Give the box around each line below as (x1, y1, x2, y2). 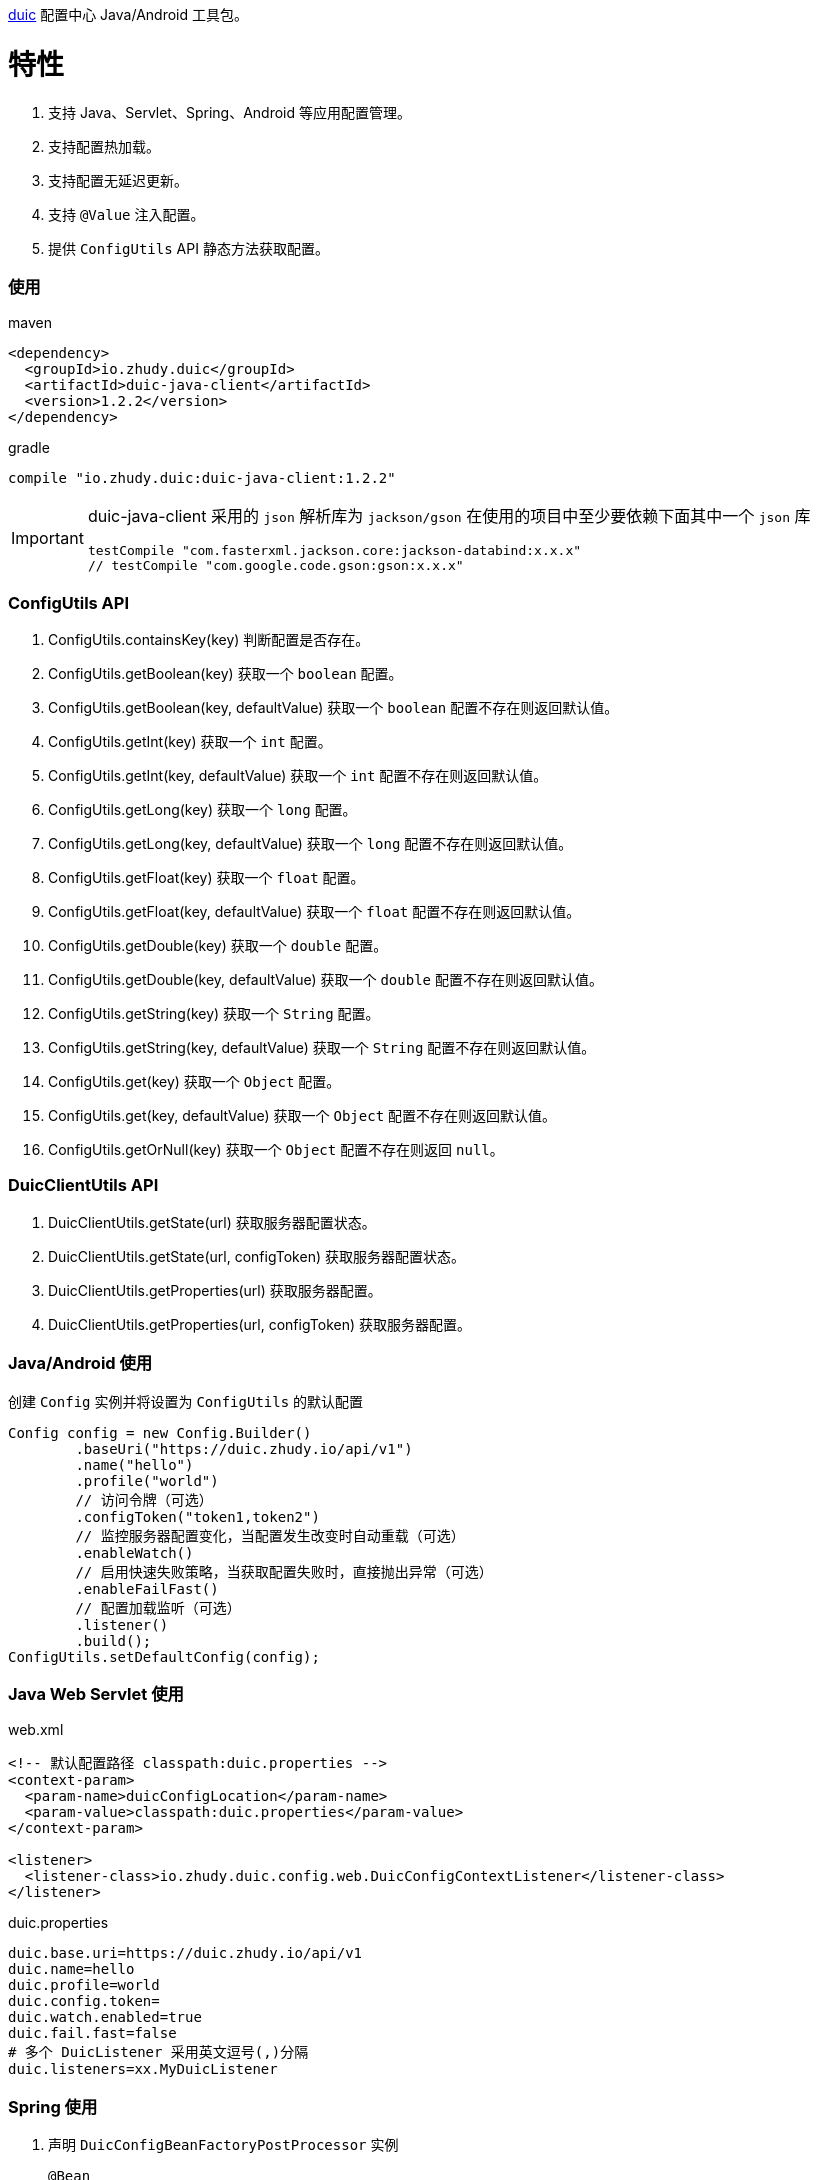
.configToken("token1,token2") (75, 1508, 320, 1525)
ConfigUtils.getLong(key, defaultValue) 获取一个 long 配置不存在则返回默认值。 (48, 835, 573, 852)
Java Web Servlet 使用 (8, 1683, 184, 1704)
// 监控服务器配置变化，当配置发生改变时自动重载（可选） (75, 1527, 465, 1544)
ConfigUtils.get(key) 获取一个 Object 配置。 (48, 1073, 341, 1090)
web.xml (8, 1721, 64, 1739)
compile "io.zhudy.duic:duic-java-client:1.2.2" (8, 470, 396, 487)
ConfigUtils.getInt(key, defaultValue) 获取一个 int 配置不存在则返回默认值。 (48, 767, 548, 784)
